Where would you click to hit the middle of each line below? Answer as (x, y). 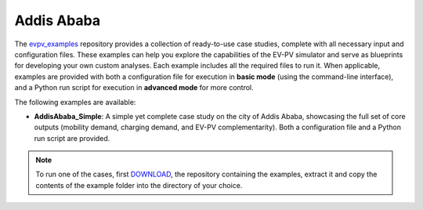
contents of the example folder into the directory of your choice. (139, 185)
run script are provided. (72, 138)
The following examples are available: (75, 102)
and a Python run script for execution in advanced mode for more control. (134, 88)
